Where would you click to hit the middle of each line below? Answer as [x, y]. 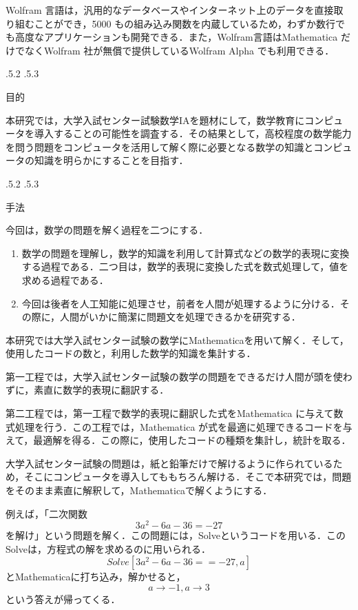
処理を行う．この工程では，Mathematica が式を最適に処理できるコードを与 [183, 426]
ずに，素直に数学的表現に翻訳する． [87, 390]
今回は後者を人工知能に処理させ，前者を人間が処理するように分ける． [181, 303]
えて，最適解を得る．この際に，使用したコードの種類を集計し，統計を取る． [178, 440]
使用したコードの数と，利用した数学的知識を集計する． [131, 353]
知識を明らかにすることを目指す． [111, 160]
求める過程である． [65, 279]
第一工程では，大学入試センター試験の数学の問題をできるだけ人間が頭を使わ [179, 376]
